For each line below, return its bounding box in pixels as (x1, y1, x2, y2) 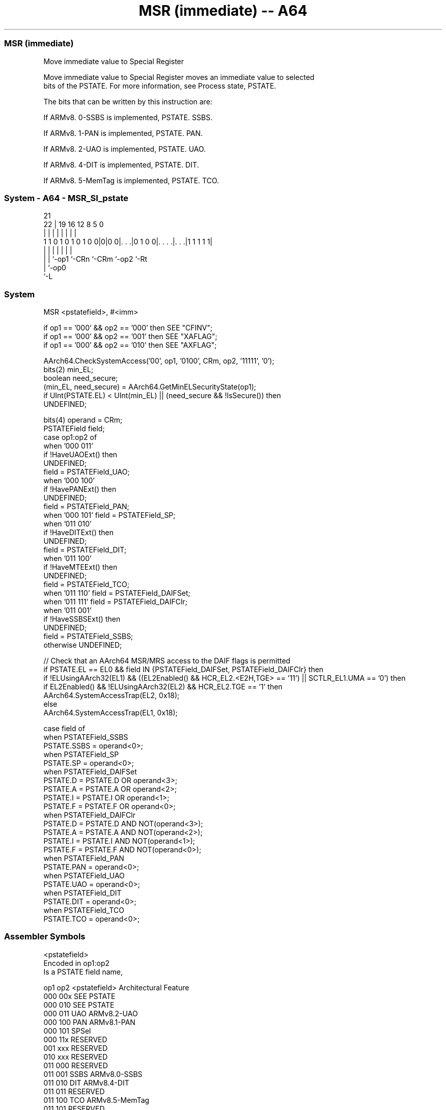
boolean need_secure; (43, 374, 118, 382)
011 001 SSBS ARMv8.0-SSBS (43, 1069, 143, 1078)
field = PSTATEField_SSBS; (43, 632, 133, 641)
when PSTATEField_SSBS (43, 733, 128, 741)
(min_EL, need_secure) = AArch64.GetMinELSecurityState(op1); (43, 382, 257, 391)
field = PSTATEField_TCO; (43, 580, 129, 589)
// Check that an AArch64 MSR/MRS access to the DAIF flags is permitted (43, 656, 291, 665)
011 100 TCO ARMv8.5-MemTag (43, 1095, 150, 1104)
